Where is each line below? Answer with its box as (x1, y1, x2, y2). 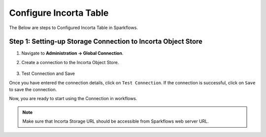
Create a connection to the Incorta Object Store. (21, 59, 119, 65)
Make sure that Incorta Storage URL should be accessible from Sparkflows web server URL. (22, 118, 209, 124)
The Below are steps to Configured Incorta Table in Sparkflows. (9, 25, 138, 31)
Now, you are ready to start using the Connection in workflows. (9, 96, 137, 102)
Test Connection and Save (21, 70, 75, 76)
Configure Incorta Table (9, 7, 109, 18)
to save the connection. (9, 87, 57, 93)
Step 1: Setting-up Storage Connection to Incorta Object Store (9, 37, 203, 46)
